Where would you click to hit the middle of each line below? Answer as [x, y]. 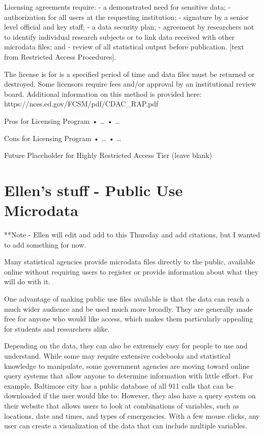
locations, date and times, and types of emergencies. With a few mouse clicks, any [132, 415]
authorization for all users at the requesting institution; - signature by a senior [126, 17]
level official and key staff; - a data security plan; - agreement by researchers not [129, 27]
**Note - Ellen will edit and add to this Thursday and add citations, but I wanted [132, 235]
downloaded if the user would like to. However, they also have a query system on [130, 396]
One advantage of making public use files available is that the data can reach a [127, 299]
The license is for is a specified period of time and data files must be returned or [129, 74]
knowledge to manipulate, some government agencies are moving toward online [127, 365]
